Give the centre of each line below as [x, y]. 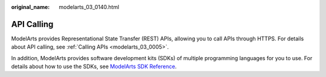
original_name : [30, 7]
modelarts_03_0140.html [89, 7]
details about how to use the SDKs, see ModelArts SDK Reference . [94, 67]
